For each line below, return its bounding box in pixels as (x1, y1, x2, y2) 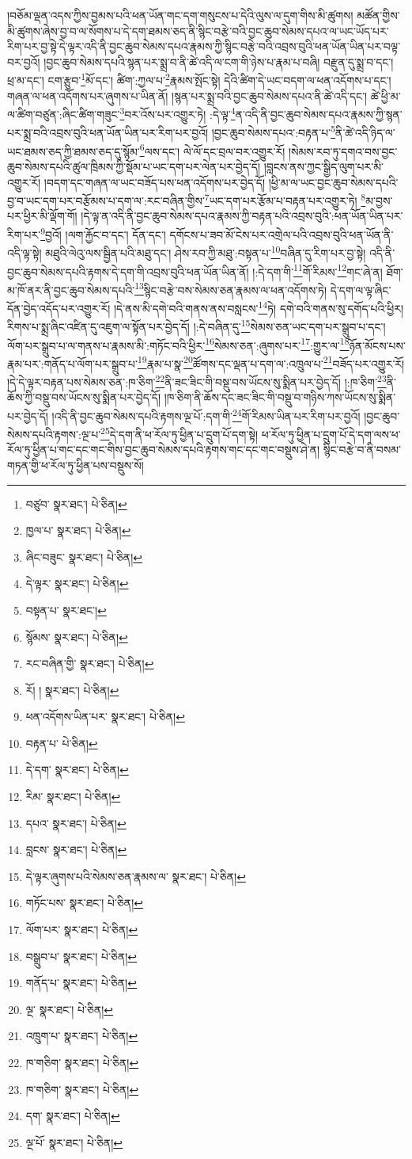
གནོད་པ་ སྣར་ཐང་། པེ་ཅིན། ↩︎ (25, 974, 137, 991)
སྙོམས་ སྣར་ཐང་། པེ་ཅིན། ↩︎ (25, 628, 128, 645)
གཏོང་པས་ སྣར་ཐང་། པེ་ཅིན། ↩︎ (25, 894, 144, 911)
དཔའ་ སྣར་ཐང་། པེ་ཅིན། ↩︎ (25, 814, 127, 831)
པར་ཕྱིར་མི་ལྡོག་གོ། (7, 208, 77, 224)
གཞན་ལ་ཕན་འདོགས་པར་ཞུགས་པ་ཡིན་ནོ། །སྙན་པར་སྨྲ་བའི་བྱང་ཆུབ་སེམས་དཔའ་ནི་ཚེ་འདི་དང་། (7, 87, 368, 104)
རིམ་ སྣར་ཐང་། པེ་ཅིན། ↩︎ (25, 788, 121, 805)
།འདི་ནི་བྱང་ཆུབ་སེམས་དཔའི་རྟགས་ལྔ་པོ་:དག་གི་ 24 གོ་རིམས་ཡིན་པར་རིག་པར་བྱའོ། (51, 405, 361, 424)
